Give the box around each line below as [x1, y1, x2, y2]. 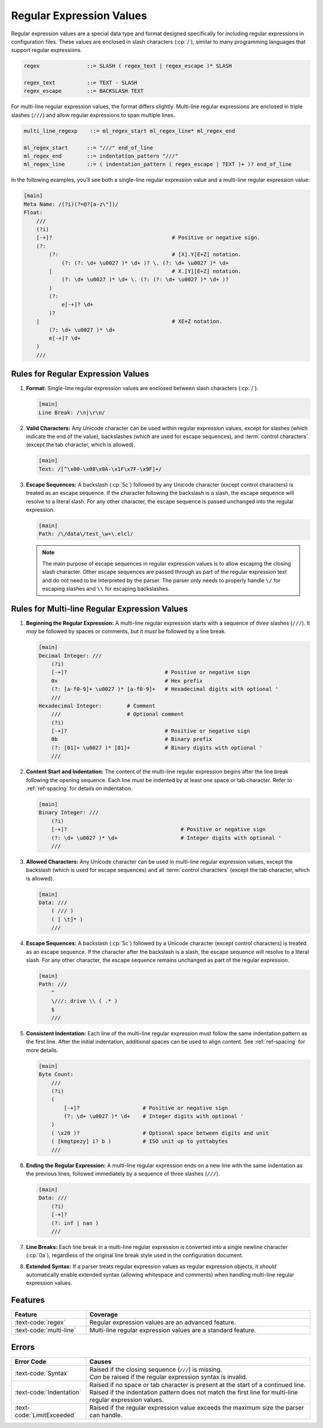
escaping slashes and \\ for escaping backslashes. [42, 585, 170, 592]
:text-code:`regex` [14, 1318, 66, 1327]
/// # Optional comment [51, 711, 184, 718]
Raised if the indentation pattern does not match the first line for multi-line [89, 1388, 298, 1396]
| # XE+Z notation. [36, 318, 223, 325]
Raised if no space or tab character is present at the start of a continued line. [89, 1380, 306, 1388]
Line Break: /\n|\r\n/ [38, 409, 105, 416]
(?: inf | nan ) [51, 1220, 99, 1226]
